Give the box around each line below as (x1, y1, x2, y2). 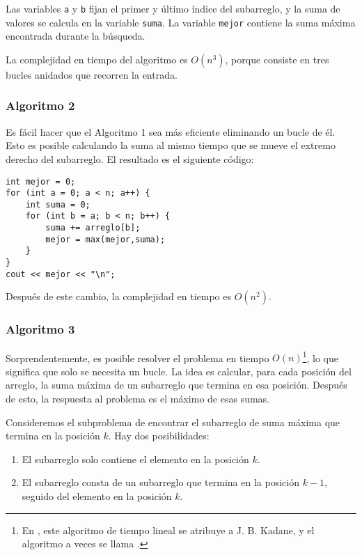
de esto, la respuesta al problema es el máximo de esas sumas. (6, 391, 269, 406)
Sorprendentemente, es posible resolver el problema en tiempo (6, 350, 269, 365)
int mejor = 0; (6, 176, 76, 187)
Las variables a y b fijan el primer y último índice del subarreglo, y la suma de (6, 1, 340, 15)
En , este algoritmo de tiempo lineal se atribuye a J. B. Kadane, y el (22, 522, 315, 537)
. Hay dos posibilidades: (108, 428, 210, 443)
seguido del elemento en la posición (22, 489, 172, 503)
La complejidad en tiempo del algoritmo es (6, 52, 188, 66)
